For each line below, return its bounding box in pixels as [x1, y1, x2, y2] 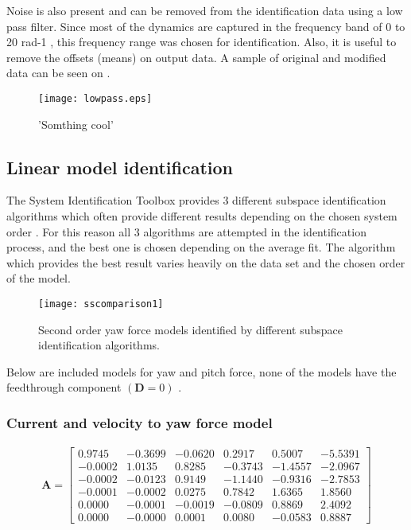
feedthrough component [6, 379, 122, 396]
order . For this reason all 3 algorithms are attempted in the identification [6, 223, 366, 240]
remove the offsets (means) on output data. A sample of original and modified [6, 49, 386, 65]
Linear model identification [6, 154, 234, 179]
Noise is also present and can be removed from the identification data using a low [6, 2, 403, 18]
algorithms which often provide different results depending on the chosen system [6, 208, 397, 224]
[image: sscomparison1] [38, 298, 164, 310]
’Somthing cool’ [38, 115, 114, 132]
